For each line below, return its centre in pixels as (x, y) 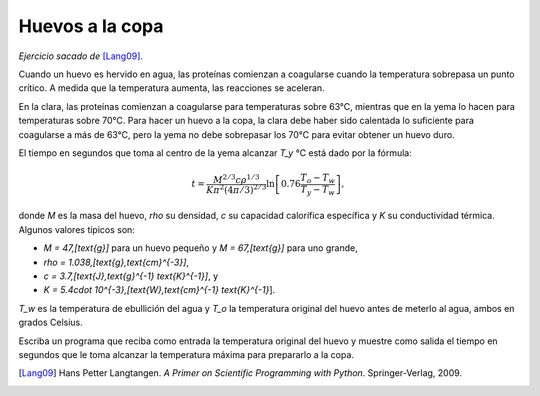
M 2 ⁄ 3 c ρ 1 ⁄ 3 (236, 179)
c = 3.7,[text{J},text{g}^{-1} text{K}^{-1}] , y (131, 276)
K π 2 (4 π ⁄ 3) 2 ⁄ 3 (236, 188)
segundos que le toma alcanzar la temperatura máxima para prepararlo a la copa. (186, 354)
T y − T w (317, 190)
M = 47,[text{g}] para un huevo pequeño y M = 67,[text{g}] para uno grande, (201, 248)
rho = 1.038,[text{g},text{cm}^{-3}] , (116, 262)
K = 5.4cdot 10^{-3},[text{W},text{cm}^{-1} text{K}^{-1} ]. (159, 290)
